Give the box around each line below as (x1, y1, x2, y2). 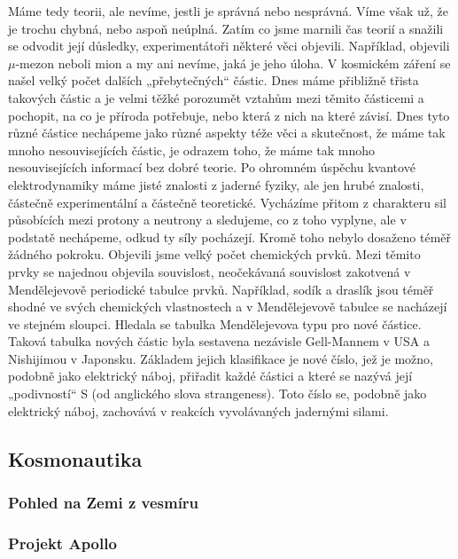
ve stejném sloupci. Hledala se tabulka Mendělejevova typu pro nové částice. (8, 314, 422, 333)
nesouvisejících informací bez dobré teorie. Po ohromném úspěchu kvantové (8, 158, 415, 177)
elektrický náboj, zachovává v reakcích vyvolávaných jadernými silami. (8, 401, 389, 420)
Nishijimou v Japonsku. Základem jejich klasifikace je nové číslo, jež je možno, (8, 349, 433, 367)
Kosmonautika (8, 445, 143, 472)
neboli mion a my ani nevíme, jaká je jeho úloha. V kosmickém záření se (58, 53, 451, 72)
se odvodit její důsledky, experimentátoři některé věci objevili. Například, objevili (8, 36, 450, 55)
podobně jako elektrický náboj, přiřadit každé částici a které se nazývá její (8, 366, 413, 385)
